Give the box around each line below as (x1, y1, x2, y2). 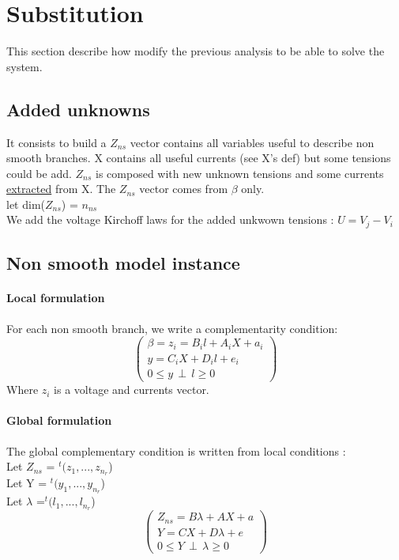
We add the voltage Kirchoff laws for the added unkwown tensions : (6, 211, 334, 228)
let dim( (6, 195, 45, 212)
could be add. (6, 165, 72, 181)
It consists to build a (6, 134, 107, 150)
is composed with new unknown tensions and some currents (96, 165, 384, 181)
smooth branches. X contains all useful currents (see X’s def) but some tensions (6, 149, 391, 166)
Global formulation (6, 412, 112, 429)
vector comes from (139, 180, 228, 197)
